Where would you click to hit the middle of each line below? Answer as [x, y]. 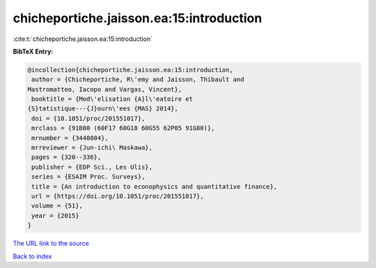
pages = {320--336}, [66, 157]
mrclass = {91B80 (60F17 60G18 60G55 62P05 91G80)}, [123, 128]
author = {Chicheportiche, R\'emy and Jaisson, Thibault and [138, 79]
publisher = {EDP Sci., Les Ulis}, [92, 167]
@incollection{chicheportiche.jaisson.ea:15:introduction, [130, 70]
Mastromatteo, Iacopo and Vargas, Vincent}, [105, 89]
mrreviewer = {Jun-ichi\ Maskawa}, [92, 148]
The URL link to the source [51, 244]
